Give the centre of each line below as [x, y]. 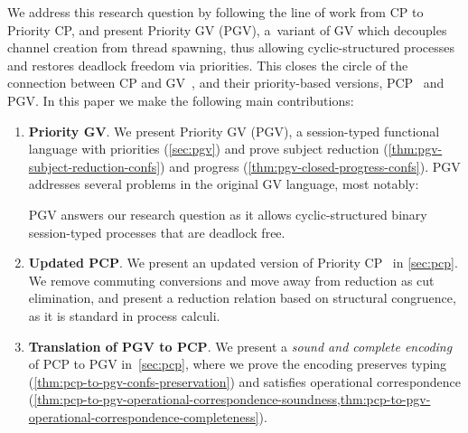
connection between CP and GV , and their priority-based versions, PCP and [226, 83]
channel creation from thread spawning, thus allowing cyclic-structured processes [231, 47]
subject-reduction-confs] [94, 166]
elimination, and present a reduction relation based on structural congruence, [242, 298]
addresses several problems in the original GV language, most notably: [224, 184]
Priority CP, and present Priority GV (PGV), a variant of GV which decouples [227, 29]
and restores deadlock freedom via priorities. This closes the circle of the [208, 65]
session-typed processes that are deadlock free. [157, 232]
